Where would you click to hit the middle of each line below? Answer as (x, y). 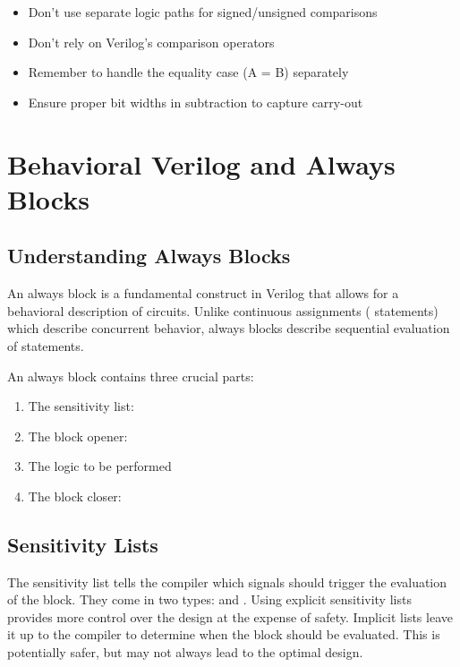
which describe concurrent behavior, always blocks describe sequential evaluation (229, 328)
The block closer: (75, 496)
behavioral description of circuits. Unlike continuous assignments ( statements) (223, 310)
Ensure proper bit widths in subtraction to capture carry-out (196, 102)
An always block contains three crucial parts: (131, 376)
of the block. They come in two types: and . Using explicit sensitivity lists (209, 599)
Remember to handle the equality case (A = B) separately (188, 72)
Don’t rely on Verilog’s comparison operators (151, 42)
